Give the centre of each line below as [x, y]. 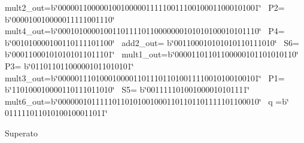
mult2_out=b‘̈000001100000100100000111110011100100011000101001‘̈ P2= [145, 7]
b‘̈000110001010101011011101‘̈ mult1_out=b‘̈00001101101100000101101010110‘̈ [152, 54]
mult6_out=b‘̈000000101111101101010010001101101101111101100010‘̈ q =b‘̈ [147, 101]
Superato [21, 133]
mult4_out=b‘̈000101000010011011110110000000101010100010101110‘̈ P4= [145, 31]
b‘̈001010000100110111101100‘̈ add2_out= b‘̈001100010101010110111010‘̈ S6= [152, 42]
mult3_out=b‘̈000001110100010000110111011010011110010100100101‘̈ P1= [145, 77]
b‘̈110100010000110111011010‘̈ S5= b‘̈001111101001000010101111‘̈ [127, 89]
